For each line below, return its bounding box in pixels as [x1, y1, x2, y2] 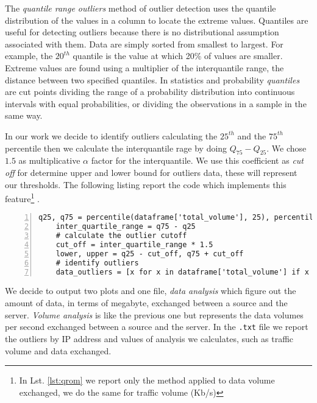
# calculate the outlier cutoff [55, 231, 187, 240]
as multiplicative [18, 154, 80, 167]
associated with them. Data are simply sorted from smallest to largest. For [5, 37, 283, 50]
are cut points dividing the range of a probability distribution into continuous [5, 85, 295, 98]
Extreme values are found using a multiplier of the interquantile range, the [5, 61, 284, 74]
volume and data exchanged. [5, 344, 112, 357]
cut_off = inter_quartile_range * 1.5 [55, 240, 213, 249]
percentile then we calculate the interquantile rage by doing [5, 141, 227, 154]
